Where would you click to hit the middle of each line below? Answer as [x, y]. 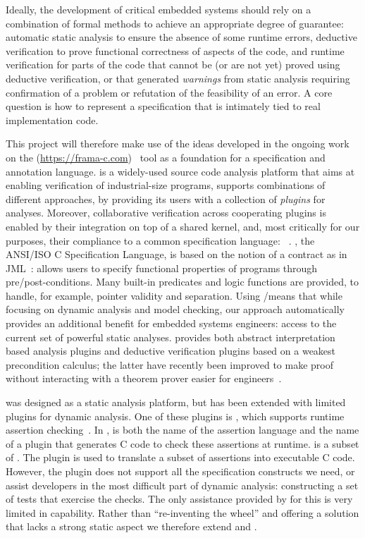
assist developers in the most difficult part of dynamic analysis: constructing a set [182, 485]
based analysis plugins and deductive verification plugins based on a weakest [171, 351]
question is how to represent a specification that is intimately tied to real [163, 106]
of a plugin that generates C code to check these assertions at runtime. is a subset [182, 443]
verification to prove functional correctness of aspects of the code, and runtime [175, 50]
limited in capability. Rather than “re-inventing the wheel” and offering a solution [182, 512]
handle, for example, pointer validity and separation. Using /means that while [174, 295]
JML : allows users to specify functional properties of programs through [162, 268]
